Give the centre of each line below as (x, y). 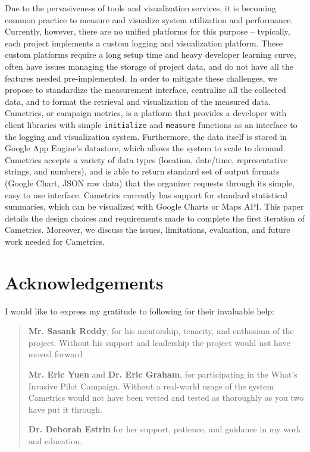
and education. (55, 441)
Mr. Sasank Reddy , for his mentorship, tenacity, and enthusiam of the (161, 331)
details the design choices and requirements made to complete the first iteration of (155, 218)
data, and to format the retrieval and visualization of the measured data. (138, 101)
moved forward (55, 354)
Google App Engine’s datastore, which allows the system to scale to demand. (145, 148)
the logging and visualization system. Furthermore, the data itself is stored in (146, 136)
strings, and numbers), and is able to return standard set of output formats (142, 171)
